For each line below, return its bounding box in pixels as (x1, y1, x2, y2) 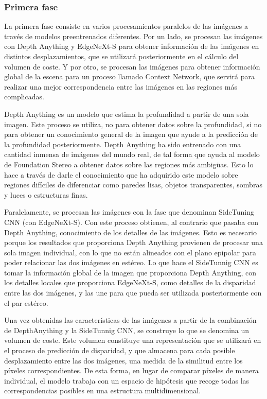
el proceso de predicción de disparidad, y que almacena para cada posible (4, 345, 235, 356)
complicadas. (4, 91, 44, 102)
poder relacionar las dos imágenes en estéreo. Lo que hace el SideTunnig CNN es (4, 257, 258, 268)
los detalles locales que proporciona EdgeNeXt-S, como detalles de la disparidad (4, 277, 256, 288)
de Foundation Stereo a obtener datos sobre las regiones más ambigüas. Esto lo (4, 159, 254, 169)
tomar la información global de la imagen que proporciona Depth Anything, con (4, 267, 257, 277)
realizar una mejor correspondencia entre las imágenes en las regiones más (4, 81, 237, 92)
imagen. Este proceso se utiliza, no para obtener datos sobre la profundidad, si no (4, 118, 262, 129)
